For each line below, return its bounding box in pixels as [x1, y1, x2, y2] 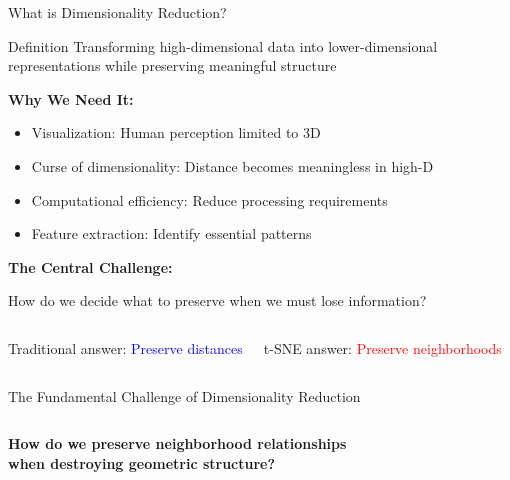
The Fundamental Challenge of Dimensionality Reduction [8, 385, 361, 406]
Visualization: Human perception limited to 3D [31, 122, 321, 143]
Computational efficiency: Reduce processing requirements [31, 189, 388, 210]
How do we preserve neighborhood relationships [8, 433, 347, 454]
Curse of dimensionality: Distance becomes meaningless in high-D [31, 155, 434, 176]
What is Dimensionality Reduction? [8, 2, 227, 22]
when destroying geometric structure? [8, 452, 276, 473]
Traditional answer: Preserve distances [8, 337, 243, 358]
